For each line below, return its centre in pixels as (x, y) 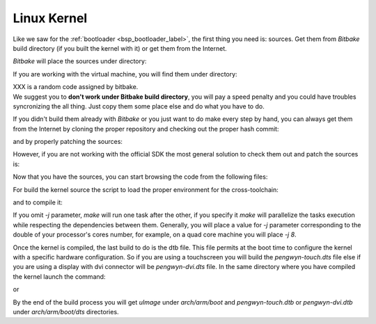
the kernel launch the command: (59, 276)
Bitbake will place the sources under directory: (80, 61)
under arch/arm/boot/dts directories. (66, 311)
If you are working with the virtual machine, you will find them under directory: (125, 74)
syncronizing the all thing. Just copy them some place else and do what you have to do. (139, 106)
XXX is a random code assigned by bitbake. (76, 87)
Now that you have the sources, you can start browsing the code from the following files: (140, 177)
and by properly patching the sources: (68, 142)
